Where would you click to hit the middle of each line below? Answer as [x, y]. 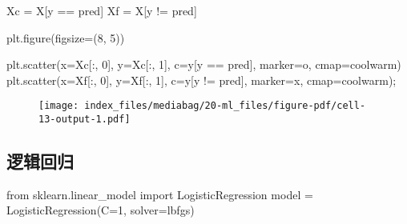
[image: [59, 106]
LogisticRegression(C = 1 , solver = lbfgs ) [101, 210]
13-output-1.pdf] [85, 120]
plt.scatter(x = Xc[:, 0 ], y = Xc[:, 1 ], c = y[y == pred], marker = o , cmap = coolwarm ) [204, 64]
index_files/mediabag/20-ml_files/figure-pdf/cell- [225, 106]
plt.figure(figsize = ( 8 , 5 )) [66, 37]
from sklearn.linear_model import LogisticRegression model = [160, 194]
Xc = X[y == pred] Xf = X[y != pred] [102, 10]
